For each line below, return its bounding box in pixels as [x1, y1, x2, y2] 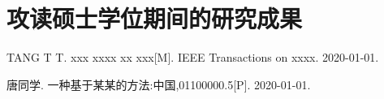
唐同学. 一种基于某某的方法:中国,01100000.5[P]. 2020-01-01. [6, 75, 311, 93]
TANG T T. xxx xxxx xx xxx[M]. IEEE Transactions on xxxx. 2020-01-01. [6, 49, 379, 66]
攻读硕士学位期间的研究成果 [6, 2, 303, 35]
